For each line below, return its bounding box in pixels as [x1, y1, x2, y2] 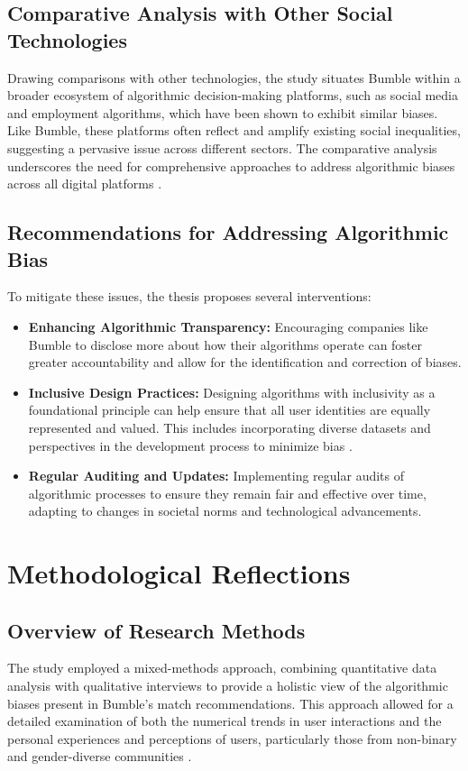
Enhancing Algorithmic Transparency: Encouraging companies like [28, 317, 428, 335]
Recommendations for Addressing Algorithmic [7, 218, 449, 246]
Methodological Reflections [7, 555, 351, 592]
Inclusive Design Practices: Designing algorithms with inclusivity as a [28, 382, 436, 401]
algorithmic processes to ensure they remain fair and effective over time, [28, 483, 427, 502]
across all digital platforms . [7, 174, 162, 193]
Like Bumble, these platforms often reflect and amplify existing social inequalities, [7, 121, 461, 140]
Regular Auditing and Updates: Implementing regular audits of [28, 466, 405, 485]
